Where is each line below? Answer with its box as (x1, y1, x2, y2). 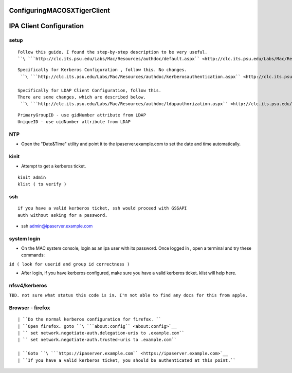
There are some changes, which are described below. (18, 94, 146, 100)
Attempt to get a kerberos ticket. (21, 163, 86, 169)
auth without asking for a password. (18, 212, 108, 218)
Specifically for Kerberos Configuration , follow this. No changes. (18, 67, 187, 73)
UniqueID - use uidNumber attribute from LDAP (18, 119, 131, 125)
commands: (21, 252, 45, 258)
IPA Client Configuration (9, 22, 84, 30)
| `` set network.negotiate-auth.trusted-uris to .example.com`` (18, 337, 177, 343)
